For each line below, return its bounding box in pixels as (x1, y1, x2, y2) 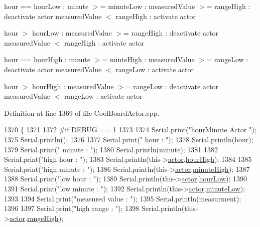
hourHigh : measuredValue (32, 81, 114, 91)
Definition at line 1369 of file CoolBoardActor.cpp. (4, 107, 160, 118)
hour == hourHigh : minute (4, 54, 91, 65)
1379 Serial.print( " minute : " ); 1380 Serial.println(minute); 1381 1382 (4, 144, 218, 154)
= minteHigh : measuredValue (102, 54, 195, 65)
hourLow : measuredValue (32, 28, 112, 38)
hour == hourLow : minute (4, 1, 89, 11)
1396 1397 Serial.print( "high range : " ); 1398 (4, 203, 140, 213)
